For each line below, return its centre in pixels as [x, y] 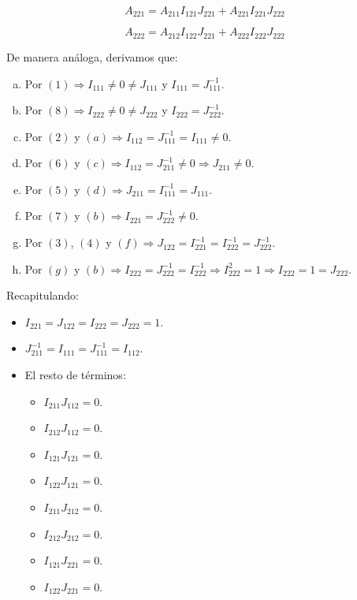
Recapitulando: [43, 295]
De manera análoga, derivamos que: [92, 56]
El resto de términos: [75, 375]
